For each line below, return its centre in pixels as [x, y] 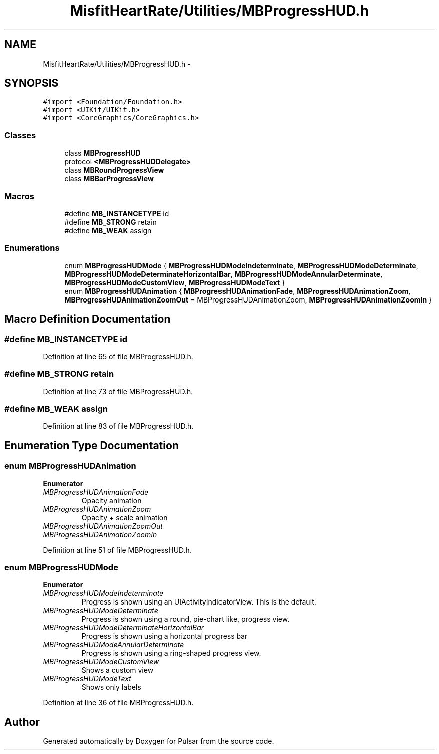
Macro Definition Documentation [87, 319]
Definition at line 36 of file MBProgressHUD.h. [118, 703]
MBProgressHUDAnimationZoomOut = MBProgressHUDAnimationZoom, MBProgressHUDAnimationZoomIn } [248, 299]
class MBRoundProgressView [114, 170]
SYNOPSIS [31, 83]
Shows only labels [111, 687]
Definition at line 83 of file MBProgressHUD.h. [118, 426]
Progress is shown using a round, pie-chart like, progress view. [185, 619]
